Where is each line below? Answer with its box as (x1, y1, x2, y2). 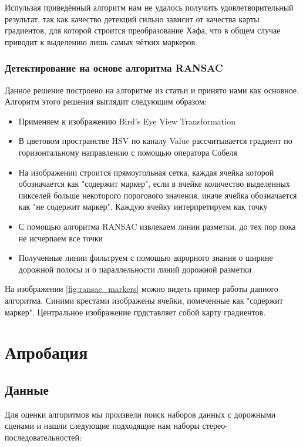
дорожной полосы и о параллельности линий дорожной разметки (18, 263, 252, 275)
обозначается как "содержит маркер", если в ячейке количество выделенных (18, 177, 290, 190)
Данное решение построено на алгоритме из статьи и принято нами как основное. (5, 83, 299, 96)
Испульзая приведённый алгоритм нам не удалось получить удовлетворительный (5, 1, 294, 13)
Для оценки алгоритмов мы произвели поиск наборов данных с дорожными (5, 408, 276, 420)
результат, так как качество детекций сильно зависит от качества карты (5, 12, 260, 25)
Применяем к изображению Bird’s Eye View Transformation (18, 115, 235, 127)
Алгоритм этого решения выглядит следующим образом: (5, 95, 207, 107)
